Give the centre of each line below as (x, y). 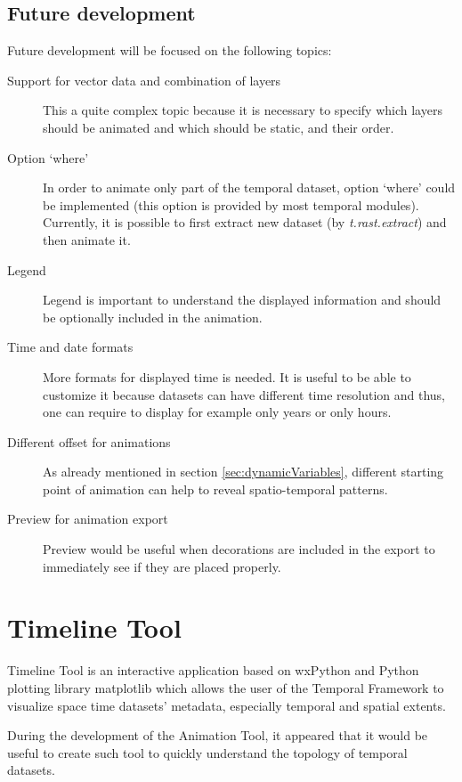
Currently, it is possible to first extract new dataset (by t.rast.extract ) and (245, 222)
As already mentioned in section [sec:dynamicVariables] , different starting (243, 472)
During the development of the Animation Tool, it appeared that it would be (218, 735)
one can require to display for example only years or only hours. (217, 412)
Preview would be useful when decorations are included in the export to (239, 549)
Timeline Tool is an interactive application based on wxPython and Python (213, 670)
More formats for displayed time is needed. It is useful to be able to (227, 376)
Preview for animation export (88, 519)
